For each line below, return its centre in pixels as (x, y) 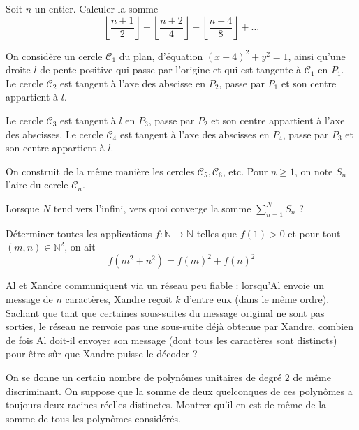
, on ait (80, 247)
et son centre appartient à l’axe (278, 120)
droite (18, 69)
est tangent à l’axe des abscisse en (133, 83)
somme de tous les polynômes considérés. (93, 418)
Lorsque (23, 208)
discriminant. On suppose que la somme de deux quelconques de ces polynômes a (179, 391)
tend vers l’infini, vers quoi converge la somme (152, 208)
